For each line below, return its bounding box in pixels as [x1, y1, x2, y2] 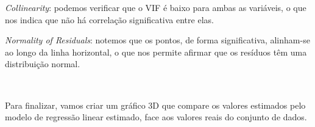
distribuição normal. [5, 57, 80, 70]
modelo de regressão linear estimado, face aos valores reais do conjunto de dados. [5, 111, 307, 123]
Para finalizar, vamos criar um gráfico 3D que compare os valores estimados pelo [5, 98, 306, 111]
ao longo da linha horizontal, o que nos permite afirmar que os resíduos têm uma [5, 45, 307, 58]
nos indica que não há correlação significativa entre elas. [5, 13, 214, 26]
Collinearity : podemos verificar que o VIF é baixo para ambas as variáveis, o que [5, 1, 306, 13]
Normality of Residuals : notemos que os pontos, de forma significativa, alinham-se [5, 34, 310, 46]
